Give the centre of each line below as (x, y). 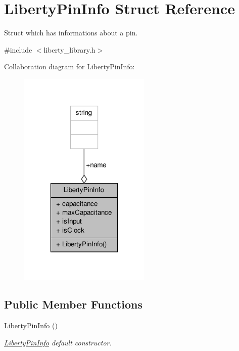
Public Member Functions (73, 304)
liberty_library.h (69, 49)
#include (18, 49)
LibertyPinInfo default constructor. (58, 342)
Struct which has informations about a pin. (71, 33)
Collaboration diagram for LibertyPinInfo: (69, 67)
